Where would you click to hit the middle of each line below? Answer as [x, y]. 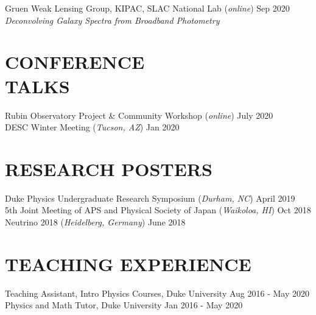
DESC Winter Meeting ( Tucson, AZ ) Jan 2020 [92, 127]
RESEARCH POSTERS [109, 168]
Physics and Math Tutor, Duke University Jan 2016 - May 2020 [124, 305]
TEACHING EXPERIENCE [128, 264]
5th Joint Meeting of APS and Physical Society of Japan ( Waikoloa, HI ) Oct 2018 [158, 210]
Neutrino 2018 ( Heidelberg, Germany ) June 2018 [95, 222]
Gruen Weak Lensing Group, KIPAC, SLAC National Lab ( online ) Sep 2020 [147, 8]
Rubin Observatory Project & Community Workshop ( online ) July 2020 [139, 115]
